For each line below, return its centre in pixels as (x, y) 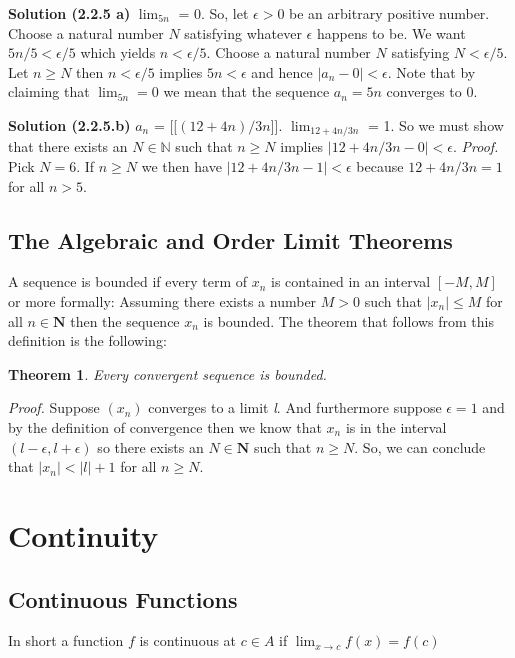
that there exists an (68, 146)
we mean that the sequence (246, 91)
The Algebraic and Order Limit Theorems (230, 239)
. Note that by (431, 71)
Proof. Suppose (54, 407)
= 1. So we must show (436, 124)
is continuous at (188, 640)
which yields (118, 52)
